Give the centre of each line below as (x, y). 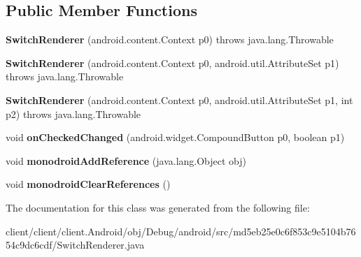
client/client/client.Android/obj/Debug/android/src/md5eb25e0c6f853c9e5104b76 (181, 231)
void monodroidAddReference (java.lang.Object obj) (126, 160)
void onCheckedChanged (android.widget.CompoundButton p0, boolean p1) (175, 137)
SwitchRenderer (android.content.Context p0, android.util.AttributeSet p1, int (179, 100)
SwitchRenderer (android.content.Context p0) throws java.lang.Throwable (170, 39)
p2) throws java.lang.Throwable (73, 113)
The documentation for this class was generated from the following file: (158, 207)
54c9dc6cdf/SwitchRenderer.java (75, 245)
